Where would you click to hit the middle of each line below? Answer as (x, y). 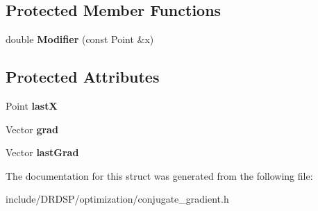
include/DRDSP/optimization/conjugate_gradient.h (117, 199)
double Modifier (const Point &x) (80, 39)
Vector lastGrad (42, 152)
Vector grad (32, 129)
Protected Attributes (83, 77)
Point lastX (32, 105)
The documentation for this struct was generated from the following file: (159, 175)
